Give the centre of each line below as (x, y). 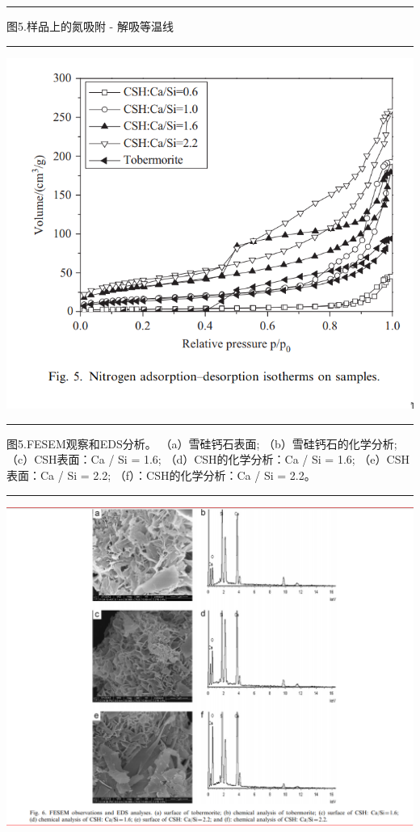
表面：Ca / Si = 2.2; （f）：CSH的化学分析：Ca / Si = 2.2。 (161, 475)
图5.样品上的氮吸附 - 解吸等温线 (90, 26)
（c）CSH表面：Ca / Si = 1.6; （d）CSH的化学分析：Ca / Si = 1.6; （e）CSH (208, 459)
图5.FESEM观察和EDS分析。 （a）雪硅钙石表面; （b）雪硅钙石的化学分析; (202, 443)
